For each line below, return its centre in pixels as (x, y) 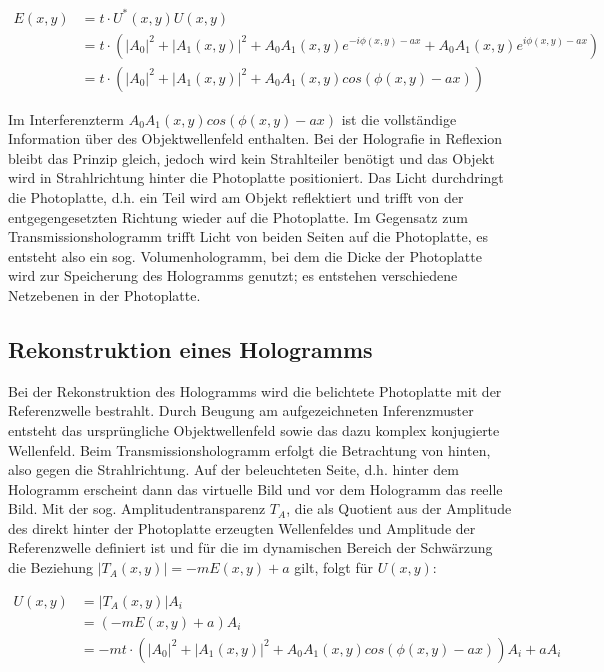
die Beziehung (50, 567)
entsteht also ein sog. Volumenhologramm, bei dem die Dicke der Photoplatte (245, 255)
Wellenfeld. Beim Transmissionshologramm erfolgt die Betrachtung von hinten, (249, 449)
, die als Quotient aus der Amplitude (399, 508)
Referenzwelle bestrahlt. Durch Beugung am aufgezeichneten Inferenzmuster (241, 410)
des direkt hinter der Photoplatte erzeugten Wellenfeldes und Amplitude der (242, 527)
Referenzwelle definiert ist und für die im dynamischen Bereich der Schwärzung (250, 547)
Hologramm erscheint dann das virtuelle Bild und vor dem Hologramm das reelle (255, 488)
